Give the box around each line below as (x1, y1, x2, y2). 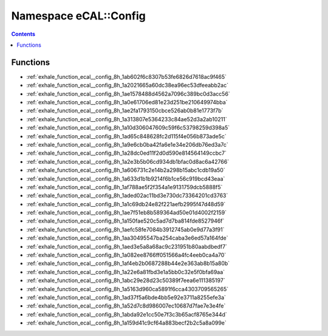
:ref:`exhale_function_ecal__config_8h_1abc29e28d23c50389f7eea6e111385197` (26, 277, 225, 284)
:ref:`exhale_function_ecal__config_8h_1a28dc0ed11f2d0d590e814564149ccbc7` (26, 149, 227, 157)
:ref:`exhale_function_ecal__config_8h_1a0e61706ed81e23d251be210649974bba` (26, 99, 228, 106)
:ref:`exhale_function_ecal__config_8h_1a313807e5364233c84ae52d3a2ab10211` (26, 115, 227, 123)
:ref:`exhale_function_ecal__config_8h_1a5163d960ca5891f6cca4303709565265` (26, 285, 229, 292)
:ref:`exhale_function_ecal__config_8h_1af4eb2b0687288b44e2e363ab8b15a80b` (26, 260, 230, 267)
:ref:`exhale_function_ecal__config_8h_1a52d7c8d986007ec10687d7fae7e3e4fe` (26, 302, 226, 309)
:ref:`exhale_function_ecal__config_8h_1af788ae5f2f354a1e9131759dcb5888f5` (26, 183, 223, 190)
